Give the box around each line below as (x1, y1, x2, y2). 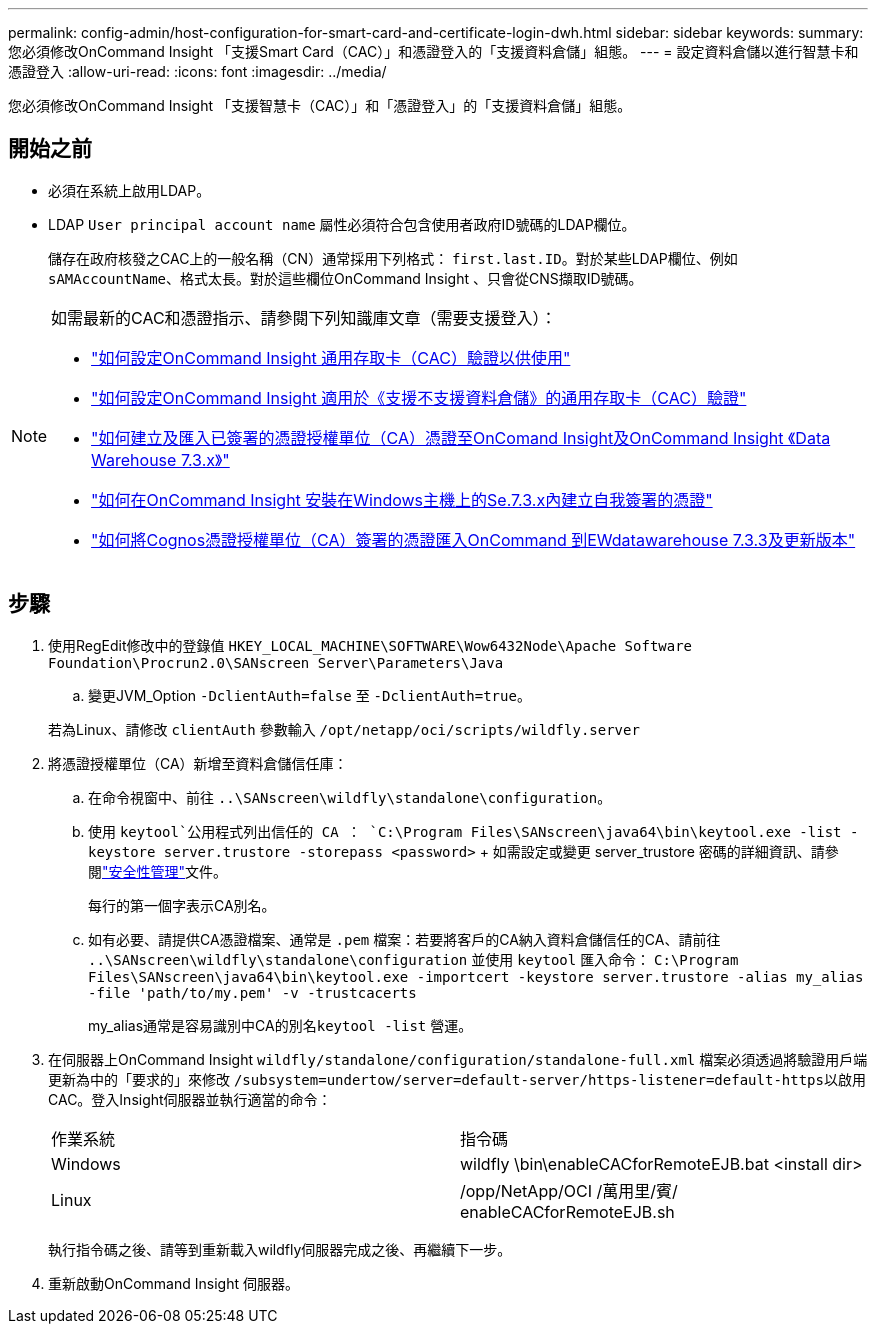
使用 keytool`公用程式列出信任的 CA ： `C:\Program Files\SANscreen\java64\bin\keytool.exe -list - (88, 822, 859, 840)
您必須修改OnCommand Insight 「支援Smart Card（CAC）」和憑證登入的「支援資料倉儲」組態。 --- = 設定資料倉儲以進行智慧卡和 (8, 43, 859, 60)
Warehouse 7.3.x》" (91, 449, 230, 470)
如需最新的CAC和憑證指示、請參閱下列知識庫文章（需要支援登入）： (51, 307, 557, 328)
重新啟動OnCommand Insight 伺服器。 (48, 1274, 299, 1292)
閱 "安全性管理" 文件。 (88, 862, 228, 880)
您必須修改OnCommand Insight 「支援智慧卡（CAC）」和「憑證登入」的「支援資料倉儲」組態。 (8, 97, 632, 114)
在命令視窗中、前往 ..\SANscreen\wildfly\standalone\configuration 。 (88, 788, 612, 806)
